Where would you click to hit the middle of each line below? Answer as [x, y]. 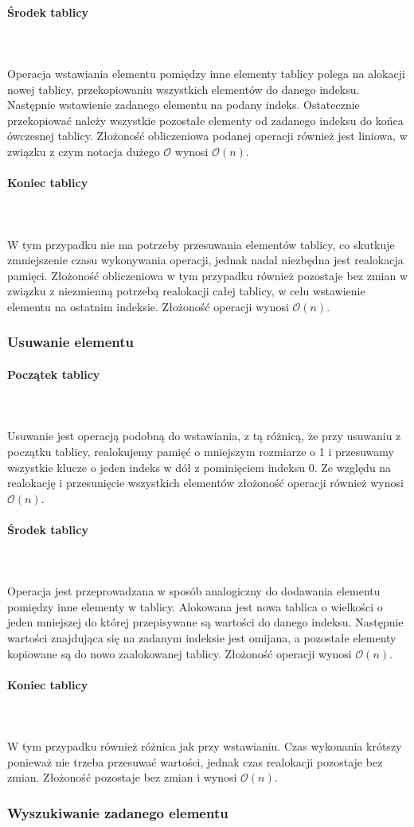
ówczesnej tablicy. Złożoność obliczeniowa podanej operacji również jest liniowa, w [207, 136]
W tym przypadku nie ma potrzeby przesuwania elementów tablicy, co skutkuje [201, 244]
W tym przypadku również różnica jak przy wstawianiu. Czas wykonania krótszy [205, 746]
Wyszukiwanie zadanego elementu [118, 812]
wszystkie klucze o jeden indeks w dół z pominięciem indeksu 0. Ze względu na [199, 467]
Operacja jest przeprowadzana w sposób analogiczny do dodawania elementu [194, 591]
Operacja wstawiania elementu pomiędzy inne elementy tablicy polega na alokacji [206, 73]
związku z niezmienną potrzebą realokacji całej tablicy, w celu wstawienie [186, 291]
